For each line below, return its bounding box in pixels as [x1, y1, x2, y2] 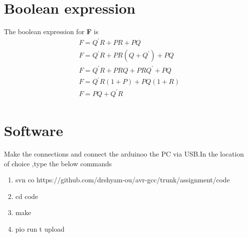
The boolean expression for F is [4, 26, 99, 37]
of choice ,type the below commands [4, 158, 112, 168]
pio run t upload [15, 224, 65, 234]
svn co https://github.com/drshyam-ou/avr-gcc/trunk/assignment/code [15, 175, 230, 185]
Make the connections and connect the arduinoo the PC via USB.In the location [4, 149, 244, 159]
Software [4, 120, 63, 140]
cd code [15, 191, 38, 201]
